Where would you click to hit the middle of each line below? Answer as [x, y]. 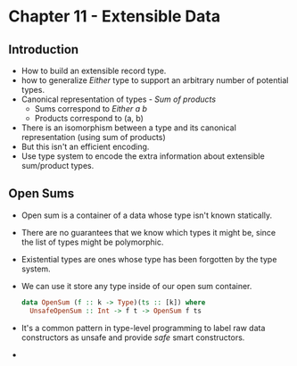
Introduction [44, 50]
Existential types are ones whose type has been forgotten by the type [149, 259]
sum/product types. [58, 166]
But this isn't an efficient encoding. [85, 146]
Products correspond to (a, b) [89, 118]
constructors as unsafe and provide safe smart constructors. [133, 337]
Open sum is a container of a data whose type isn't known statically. [147, 215]
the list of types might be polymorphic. [92, 242]
